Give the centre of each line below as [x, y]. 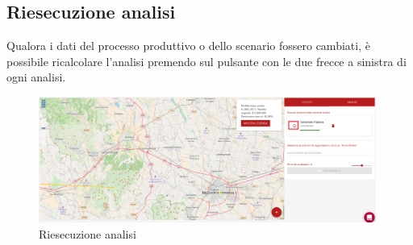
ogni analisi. [36, 77]
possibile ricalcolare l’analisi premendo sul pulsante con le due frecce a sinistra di [206, 61]
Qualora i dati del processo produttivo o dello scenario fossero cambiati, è [188, 46]
